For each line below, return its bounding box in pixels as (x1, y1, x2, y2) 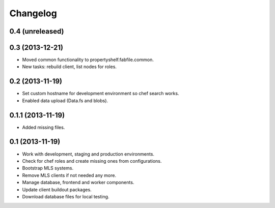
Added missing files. (22, 124, 65, 130)
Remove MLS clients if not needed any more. (22, 172, 117, 178)
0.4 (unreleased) (9, 27, 64, 36)
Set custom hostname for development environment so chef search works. (22, 91, 179, 97)
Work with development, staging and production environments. (22, 151, 155, 157)
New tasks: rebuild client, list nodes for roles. (22, 64, 117, 70)
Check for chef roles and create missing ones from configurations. (22, 158, 162, 164)
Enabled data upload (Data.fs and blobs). (22, 97, 108, 104)
